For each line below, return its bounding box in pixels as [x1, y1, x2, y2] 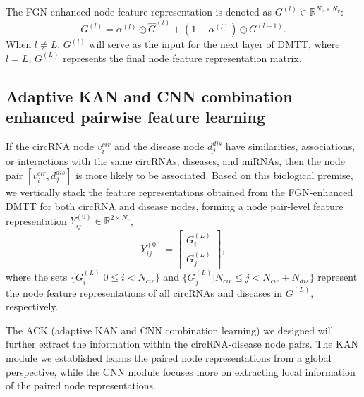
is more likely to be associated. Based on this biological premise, [75, 168, 353, 183]
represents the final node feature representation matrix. [63, 50, 302, 65]
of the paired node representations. [6, 378, 157, 393]
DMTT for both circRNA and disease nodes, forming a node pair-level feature [6, 198, 344, 213]
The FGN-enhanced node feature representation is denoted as [6, 4, 272, 18]
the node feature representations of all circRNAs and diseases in [6, 285, 283, 300]
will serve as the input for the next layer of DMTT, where [89, 37, 340, 51]
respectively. [6, 299, 59, 314]
